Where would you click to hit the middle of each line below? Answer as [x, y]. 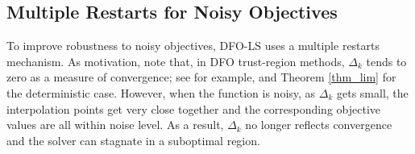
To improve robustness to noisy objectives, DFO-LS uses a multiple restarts [193, 46]
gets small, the [372, 92]
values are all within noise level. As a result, [115, 125]
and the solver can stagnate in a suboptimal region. [133, 140]
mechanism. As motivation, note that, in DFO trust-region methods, [176, 61]
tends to [386, 61]
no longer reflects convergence [319, 125]
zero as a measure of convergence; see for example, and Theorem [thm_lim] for [201, 77]
